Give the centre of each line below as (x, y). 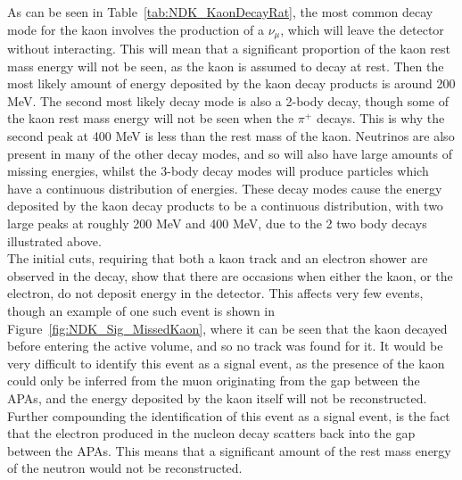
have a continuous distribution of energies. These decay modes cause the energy (225, 188)
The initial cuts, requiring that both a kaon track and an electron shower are (218, 258)
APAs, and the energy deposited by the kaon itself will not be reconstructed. (217, 397)
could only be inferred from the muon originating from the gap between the (214, 381)
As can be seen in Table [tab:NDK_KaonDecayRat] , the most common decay (220, 12)
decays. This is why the (380, 118)
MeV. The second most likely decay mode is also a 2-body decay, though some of (228, 100)
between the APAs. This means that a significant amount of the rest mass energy (229, 450)
